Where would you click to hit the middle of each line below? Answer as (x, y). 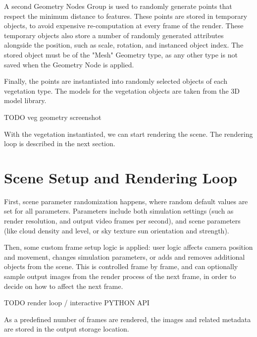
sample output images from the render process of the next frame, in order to (120, 276)
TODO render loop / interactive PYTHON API (77, 303)
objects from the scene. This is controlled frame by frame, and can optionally (121, 266)
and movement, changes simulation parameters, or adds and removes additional (125, 256)
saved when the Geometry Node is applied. (69, 64)
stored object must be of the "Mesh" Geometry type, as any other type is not (121, 54)
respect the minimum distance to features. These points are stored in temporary (126, 16)
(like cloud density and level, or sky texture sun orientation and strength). (117, 230)
